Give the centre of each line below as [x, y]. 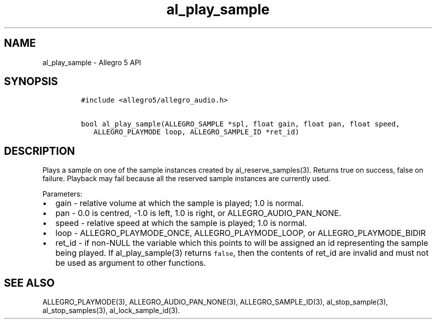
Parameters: [62, 194]
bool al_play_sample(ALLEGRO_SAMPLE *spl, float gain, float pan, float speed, [240, 124]
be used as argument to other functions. [131, 263]
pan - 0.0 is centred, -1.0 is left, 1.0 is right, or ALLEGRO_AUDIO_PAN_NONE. [198, 213]
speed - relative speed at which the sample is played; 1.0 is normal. [181, 223]
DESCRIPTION [40, 151]
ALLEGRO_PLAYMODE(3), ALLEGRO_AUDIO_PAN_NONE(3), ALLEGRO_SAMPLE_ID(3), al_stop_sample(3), [215, 302]
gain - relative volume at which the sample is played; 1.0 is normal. [180, 203]
